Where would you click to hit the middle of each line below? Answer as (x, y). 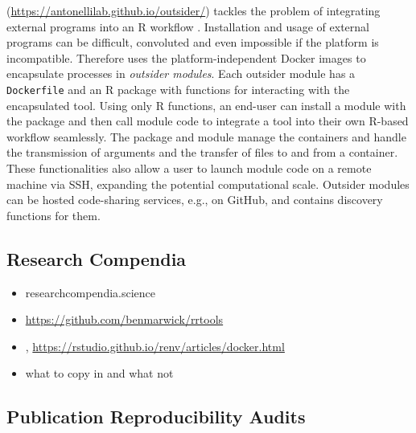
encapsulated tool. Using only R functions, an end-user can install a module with (206, 105)
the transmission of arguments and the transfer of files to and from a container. (202, 152)
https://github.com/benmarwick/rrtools (124, 319)
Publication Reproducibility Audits (156, 417)
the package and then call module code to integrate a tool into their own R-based (208, 121)
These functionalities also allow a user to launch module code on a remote (189, 168)
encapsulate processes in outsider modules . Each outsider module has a (181, 74)
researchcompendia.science (91, 292)
